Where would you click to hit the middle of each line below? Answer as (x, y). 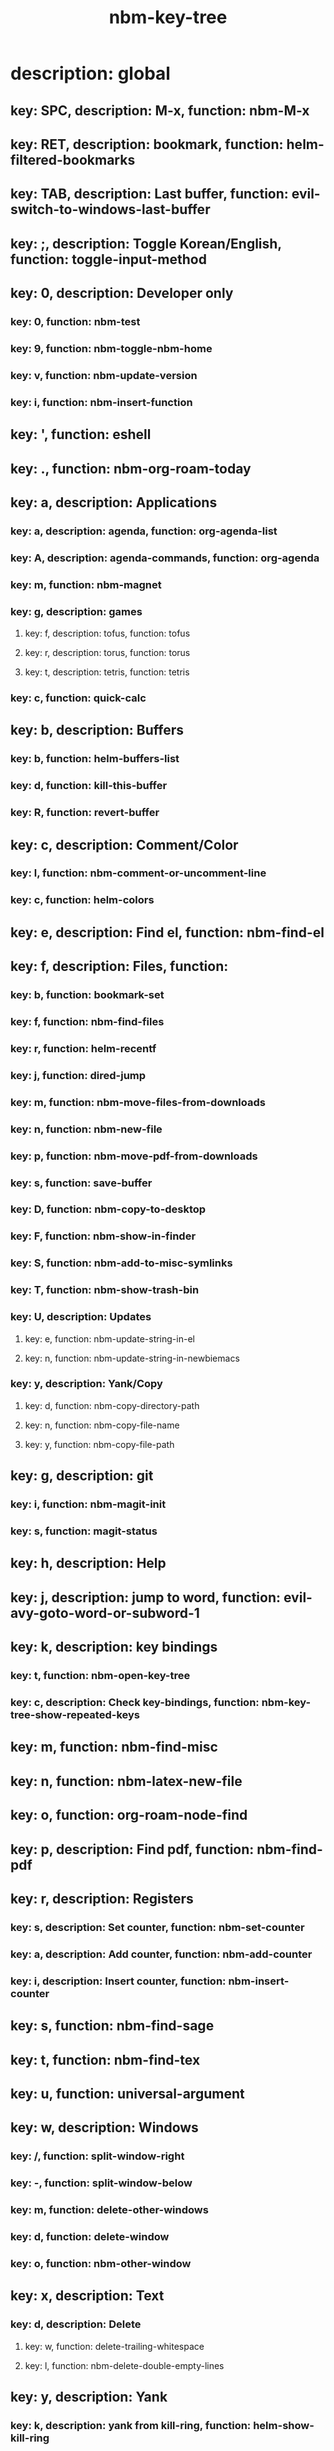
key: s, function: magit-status (84, 1531)
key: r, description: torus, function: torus (107, 653)
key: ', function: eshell (81, 434)
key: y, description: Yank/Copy (86, 1384)
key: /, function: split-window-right (97, 2156)
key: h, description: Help (88, 1563)
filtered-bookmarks (73, 159)
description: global (90, 73)
